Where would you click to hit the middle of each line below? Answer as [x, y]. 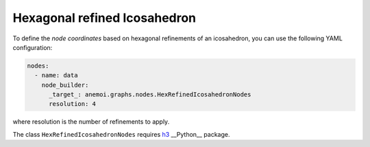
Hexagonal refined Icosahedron [104, 18]
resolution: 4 [72, 104]
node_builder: [65, 85]
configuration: [33, 47]
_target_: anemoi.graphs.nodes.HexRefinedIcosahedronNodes [150, 95]
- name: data [56, 76]
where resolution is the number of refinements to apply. [91, 122]
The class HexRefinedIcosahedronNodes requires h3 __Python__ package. [121, 134]
